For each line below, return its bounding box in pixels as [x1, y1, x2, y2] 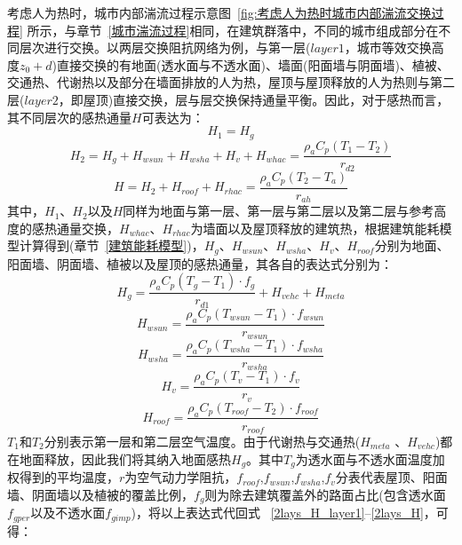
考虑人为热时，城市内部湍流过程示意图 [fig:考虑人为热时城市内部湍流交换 [7, 4, 432, 21]
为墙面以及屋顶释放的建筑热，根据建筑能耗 [190, 218, 440, 237]
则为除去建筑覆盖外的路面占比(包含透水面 [204, 485, 446, 503]
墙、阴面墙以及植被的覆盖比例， [7, 485, 194, 503]
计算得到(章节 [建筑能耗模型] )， [19, 236, 204, 255]
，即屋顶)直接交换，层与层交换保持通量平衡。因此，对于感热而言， [58, 90, 450, 108]
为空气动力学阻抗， [124, 468, 237, 486]
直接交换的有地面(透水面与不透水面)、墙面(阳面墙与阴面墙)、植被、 [57, 55, 450, 74]
